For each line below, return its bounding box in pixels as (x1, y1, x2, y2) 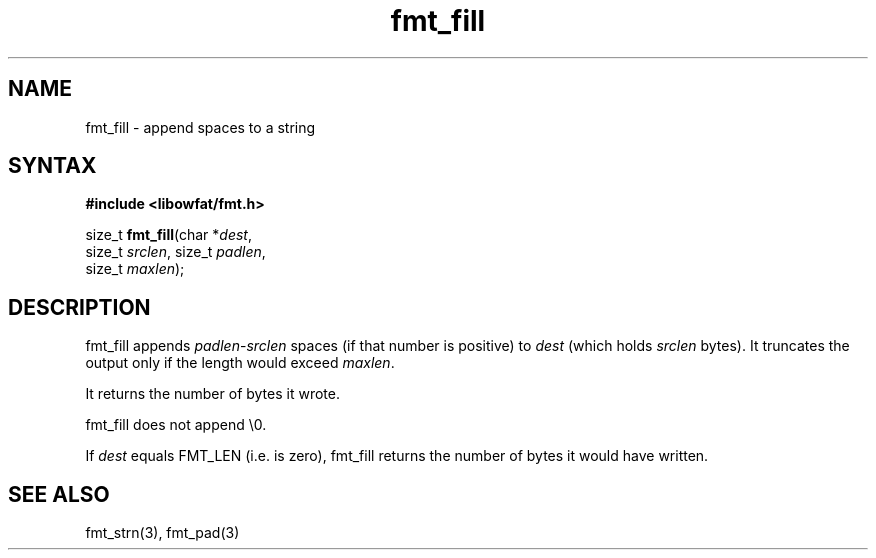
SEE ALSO (8, 481, 110, 507)
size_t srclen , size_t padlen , (85, 243, 266, 261)
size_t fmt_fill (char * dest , (85, 226, 252, 244)
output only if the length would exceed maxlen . (85, 354, 395, 372)
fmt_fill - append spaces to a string (85, 118, 316, 136)
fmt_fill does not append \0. (85, 416, 267, 434)
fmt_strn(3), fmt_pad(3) (85, 524, 240, 542)
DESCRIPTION (8, 294, 151, 320)
